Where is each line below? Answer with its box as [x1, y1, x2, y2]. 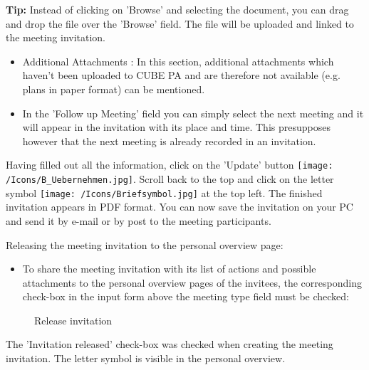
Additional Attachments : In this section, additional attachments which [22, 53, 334, 68]
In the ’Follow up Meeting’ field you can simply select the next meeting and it [22, 105, 364, 120]
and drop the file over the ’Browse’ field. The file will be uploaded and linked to [6, 16, 354, 31]
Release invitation [34, 312, 113, 327]
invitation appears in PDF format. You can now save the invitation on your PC [6, 199, 353, 214]
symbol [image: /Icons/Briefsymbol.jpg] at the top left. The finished [6, 185, 323, 200]
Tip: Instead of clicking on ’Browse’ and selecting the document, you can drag [6, 2, 349, 16]
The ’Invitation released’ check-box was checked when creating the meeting [6, 337, 333, 351]
